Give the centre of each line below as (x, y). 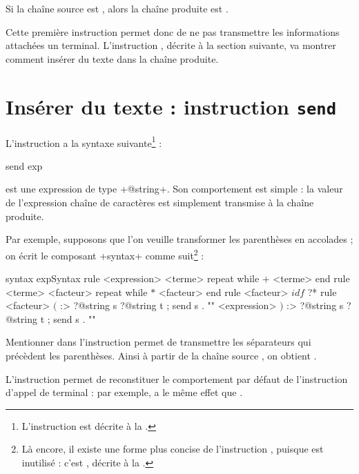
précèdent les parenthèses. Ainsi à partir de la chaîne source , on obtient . (161, 356)
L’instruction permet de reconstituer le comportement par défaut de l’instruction (177, 378)
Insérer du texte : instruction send (171, 106)
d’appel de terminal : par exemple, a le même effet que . (124, 392)
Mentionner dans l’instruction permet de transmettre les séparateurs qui (158, 342)
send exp (24, 165)
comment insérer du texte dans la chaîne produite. (112, 58)
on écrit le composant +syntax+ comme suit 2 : (105, 254)
